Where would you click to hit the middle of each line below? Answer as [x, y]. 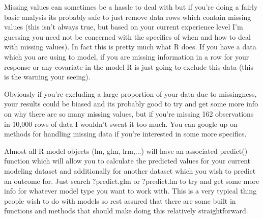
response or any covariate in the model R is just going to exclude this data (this [129, 66]
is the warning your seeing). [47, 77]
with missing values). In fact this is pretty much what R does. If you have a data [130, 47]
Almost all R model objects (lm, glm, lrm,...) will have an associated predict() [126, 150]
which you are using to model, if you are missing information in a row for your [127, 56]
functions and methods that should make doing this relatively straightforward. [126, 211]
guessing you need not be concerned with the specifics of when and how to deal [127, 36]
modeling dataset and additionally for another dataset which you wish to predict [130, 170]
